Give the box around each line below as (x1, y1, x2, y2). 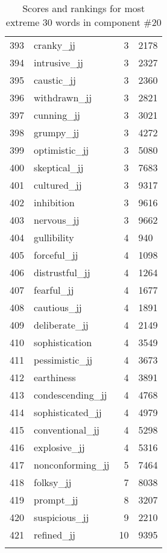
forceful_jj (34, 248, 78, 262)
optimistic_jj (34, 143, 89, 157)
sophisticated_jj (34, 405, 102, 419)
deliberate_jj (34, 318, 89, 332)
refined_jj (34, 528, 75, 542)
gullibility (34, 230, 74, 244)
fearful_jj (34, 283, 74, 297)
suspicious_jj (34, 510, 89, 524)
